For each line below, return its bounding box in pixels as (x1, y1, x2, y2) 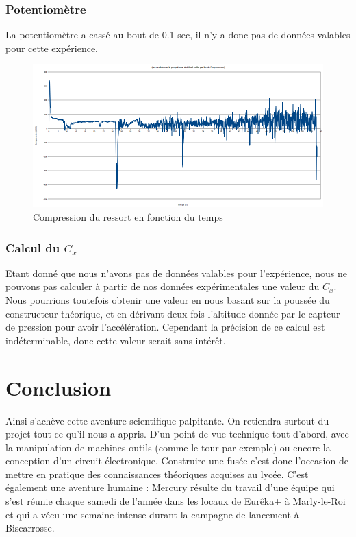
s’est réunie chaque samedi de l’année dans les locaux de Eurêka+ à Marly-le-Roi (5, 494, 346, 508)
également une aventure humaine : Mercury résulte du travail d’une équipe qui (5, 480, 335, 494)
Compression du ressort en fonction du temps (33, 210, 223, 224)
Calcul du (5, 239, 60, 256)
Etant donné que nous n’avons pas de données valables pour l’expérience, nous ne (5, 265, 347, 280)
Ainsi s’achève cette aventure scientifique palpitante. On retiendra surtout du (5, 413, 329, 427)
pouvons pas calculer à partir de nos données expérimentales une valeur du (5, 279, 320, 294)
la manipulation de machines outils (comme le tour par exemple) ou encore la (5, 440, 331, 454)
